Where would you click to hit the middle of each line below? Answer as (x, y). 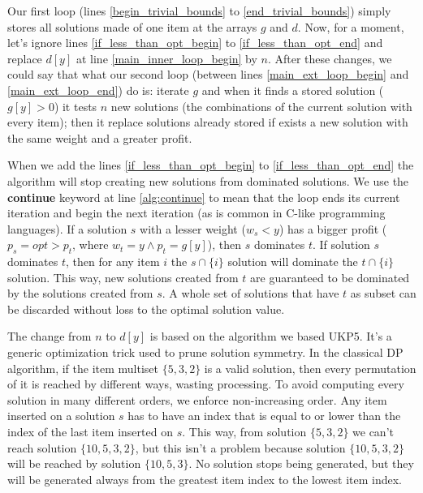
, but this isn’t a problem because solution (240, 447)
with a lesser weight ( (193, 228)
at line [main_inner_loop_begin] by (166, 58)
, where (91, 244)
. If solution (341, 244)
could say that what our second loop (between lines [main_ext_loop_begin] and (208, 74)
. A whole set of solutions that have (250, 293)
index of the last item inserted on (90, 432)
